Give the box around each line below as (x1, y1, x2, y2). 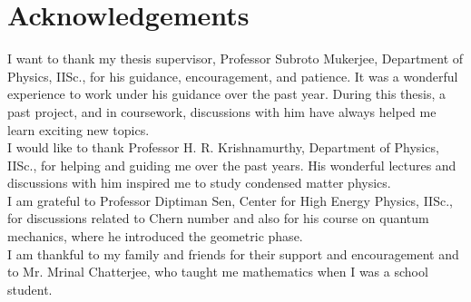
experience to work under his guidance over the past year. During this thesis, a (7, 84, 446, 103)
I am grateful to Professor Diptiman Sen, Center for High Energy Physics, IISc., (7, 190, 453, 209)
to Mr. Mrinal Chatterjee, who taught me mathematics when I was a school (7, 262, 428, 281)
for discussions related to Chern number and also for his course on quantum (7, 209, 429, 228)
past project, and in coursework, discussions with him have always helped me (7, 102, 437, 121)
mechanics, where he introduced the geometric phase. (7, 227, 303, 246)
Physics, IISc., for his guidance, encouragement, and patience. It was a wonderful (7, 66, 458, 85)
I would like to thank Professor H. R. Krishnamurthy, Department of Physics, (7, 138, 439, 157)
